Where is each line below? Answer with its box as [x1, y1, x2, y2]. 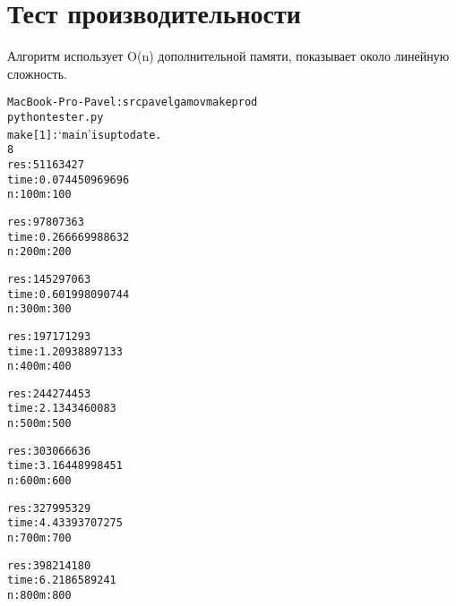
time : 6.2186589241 [7, 574, 116, 587]
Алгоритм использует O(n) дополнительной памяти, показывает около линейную [7, 47, 450, 65]
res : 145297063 [7, 272, 91, 286]
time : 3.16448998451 [7, 459, 123, 473]
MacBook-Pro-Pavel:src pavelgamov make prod [7, 96, 258, 109]
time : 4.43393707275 [7, 516, 123, 530]
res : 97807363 [7, 215, 84, 228]
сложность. [7, 64, 67, 82]
